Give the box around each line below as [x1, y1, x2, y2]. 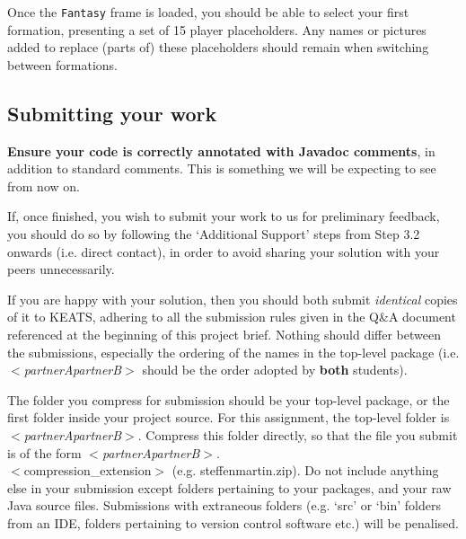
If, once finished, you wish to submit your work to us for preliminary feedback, [7, 207, 440, 225]
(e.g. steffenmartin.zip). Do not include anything [171, 461, 439, 480]
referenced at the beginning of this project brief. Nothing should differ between [7, 324, 441, 343]
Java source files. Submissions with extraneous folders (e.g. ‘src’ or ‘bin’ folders [7, 496, 441, 515]
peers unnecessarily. [7, 260, 115, 278]
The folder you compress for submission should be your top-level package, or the [7, 390, 450, 409]
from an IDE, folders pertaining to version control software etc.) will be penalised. [7, 513, 460, 532]
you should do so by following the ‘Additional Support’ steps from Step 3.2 [7, 225, 420, 243]
